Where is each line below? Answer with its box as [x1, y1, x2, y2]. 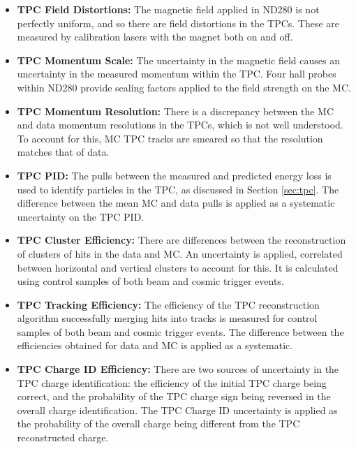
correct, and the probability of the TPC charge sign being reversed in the [17, 389, 331, 404]
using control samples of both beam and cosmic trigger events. [17, 274, 284, 288]
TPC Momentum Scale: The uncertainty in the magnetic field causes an [17, 52, 340, 67]
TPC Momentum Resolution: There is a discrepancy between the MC [17, 103, 334, 118]
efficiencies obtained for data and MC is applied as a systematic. [17, 338, 293, 353]
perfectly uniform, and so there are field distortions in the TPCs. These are [17, 15, 340, 30]
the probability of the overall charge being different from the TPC [17, 416, 300, 431]
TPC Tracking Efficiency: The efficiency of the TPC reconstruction [17, 297, 320, 311]
